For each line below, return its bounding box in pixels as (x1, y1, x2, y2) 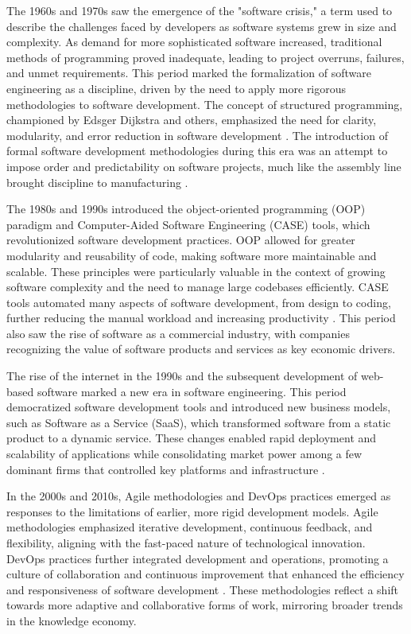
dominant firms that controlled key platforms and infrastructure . (6, 461, 325, 477)
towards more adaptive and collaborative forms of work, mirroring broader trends (6, 597, 403, 613)
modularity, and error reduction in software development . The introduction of (6, 126, 388, 143)
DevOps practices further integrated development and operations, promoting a (6, 550, 389, 566)
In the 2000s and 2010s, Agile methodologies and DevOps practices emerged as (6, 488, 391, 504)
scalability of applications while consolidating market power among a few (6, 445, 363, 462)
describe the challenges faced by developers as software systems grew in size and (6, 18, 397, 34)
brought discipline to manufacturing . (6, 173, 188, 190)
